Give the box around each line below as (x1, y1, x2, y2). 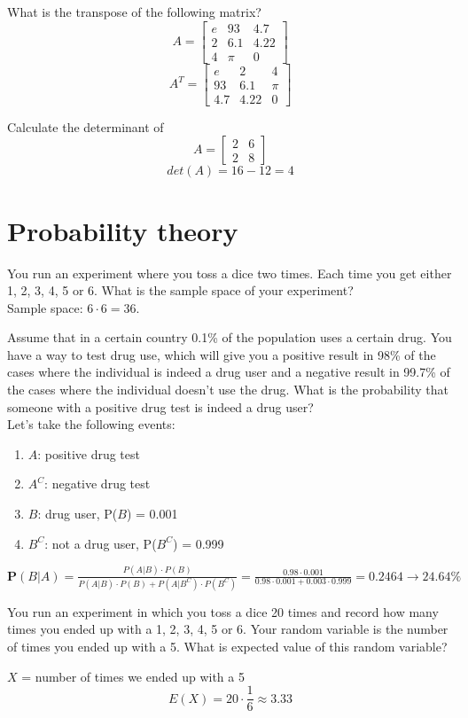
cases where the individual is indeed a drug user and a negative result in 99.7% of (7, 363, 450, 381)
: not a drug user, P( (44, 534, 157, 552)
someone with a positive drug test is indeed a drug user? (7, 397, 314, 416)
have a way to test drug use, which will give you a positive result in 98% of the (7, 345, 436, 363)
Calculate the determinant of (7, 117, 164, 136)
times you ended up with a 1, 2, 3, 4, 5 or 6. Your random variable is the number (7, 620, 448, 638)
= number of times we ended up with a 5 (21, 667, 245, 685)
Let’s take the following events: (7, 415, 175, 433)
